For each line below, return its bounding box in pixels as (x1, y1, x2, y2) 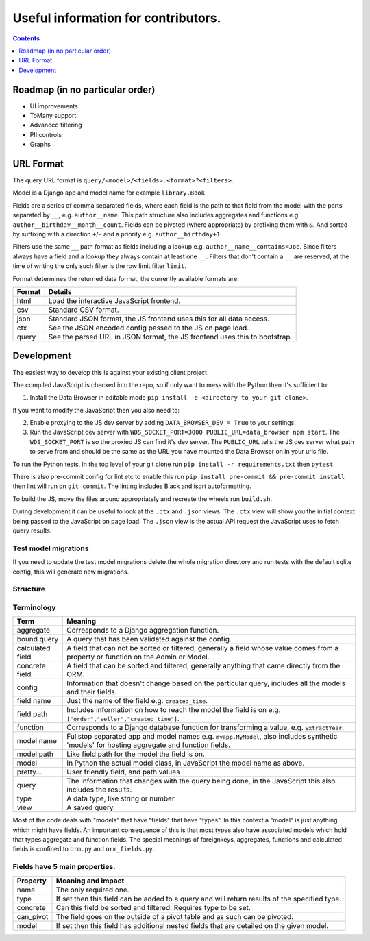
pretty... (16, 768, 42, 777)
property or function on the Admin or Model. (66, 652, 210, 661)
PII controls (29, 130, 62, 138)
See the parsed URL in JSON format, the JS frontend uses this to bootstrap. (48, 332, 293, 341)
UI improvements (29, 101, 78, 110)
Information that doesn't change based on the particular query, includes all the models (66, 679, 346, 688)
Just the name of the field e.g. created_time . (66, 696, 208, 706)
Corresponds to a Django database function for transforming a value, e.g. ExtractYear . (66, 723, 345, 733)
